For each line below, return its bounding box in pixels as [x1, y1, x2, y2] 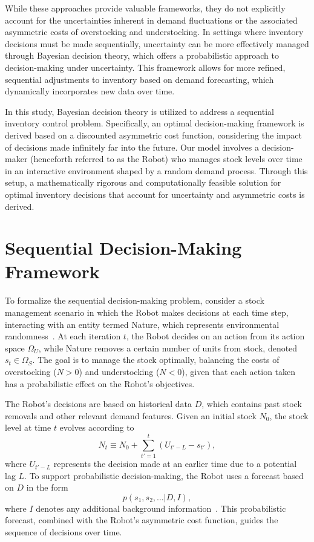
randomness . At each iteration [5, 330, 121, 342]
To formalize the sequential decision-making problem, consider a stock [5, 294, 264, 307]
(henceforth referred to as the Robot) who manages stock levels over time [30, 152, 303, 165]
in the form [26, 481, 68, 494]
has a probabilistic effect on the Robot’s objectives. [5, 377, 195, 390]
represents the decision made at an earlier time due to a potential [53, 457, 297, 470]
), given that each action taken [182, 365, 296, 377]
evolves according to [59, 421, 134, 434]
